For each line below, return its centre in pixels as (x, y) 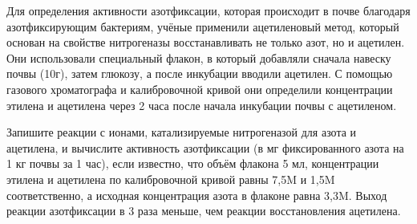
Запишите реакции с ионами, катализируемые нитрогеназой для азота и (182, 132)
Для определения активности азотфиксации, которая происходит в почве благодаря (208, 10)
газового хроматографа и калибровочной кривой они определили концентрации (200, 89)
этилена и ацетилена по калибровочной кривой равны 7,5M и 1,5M (171, 179)
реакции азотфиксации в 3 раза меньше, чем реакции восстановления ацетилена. (204, 211)
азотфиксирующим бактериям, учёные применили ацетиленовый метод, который (203, 26)
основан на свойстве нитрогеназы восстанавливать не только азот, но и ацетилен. (206, 42)
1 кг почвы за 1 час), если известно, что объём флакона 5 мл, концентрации (193, 163)
